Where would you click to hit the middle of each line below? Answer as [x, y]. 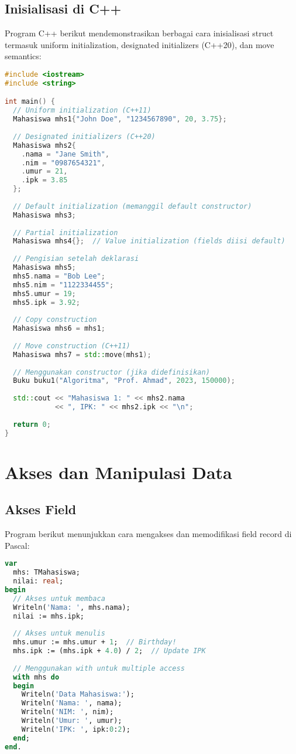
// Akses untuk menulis [59, 634]
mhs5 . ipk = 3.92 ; [47, 302]
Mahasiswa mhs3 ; [44, 215]
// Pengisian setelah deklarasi [76, 259]
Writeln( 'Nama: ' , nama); [72, 703]
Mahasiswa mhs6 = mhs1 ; [59, 329]
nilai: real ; [38, 581]
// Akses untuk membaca [59, 598]
